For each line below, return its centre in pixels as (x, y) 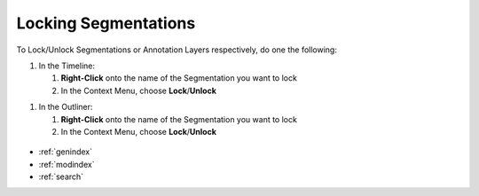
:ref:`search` (61, 176)
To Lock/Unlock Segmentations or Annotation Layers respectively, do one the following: (177, 50)
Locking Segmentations (106, 23)
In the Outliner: (66, 107)
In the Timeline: (67, 66)
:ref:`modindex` (67, 164)
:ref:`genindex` (66, 152)
